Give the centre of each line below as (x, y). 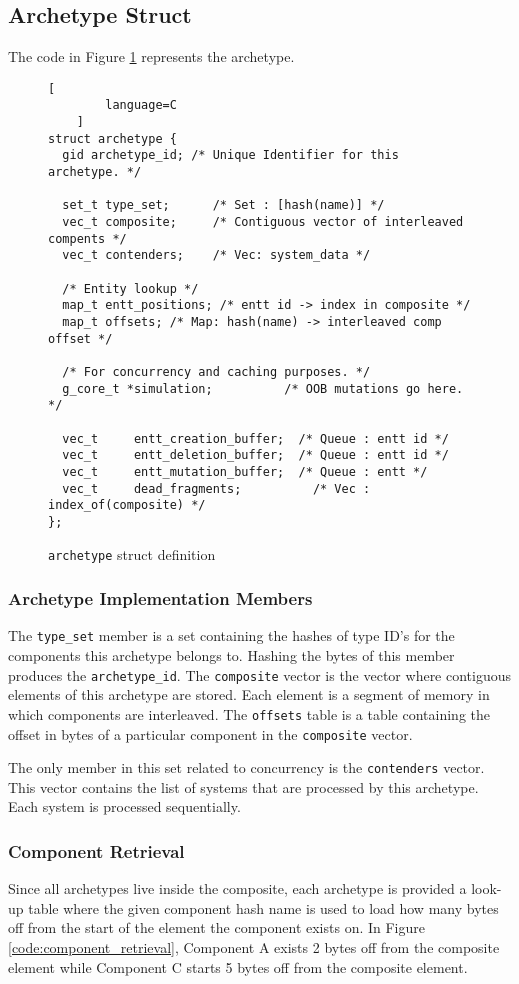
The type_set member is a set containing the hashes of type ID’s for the (231, 635)
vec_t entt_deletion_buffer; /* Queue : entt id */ (255, 455)
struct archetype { (112, 138)
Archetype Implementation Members (160, 598)
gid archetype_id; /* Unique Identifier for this (230, 155)
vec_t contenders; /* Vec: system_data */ (216, 255)
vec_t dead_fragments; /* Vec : (216, 488)
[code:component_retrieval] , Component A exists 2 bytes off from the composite (254, 947)
